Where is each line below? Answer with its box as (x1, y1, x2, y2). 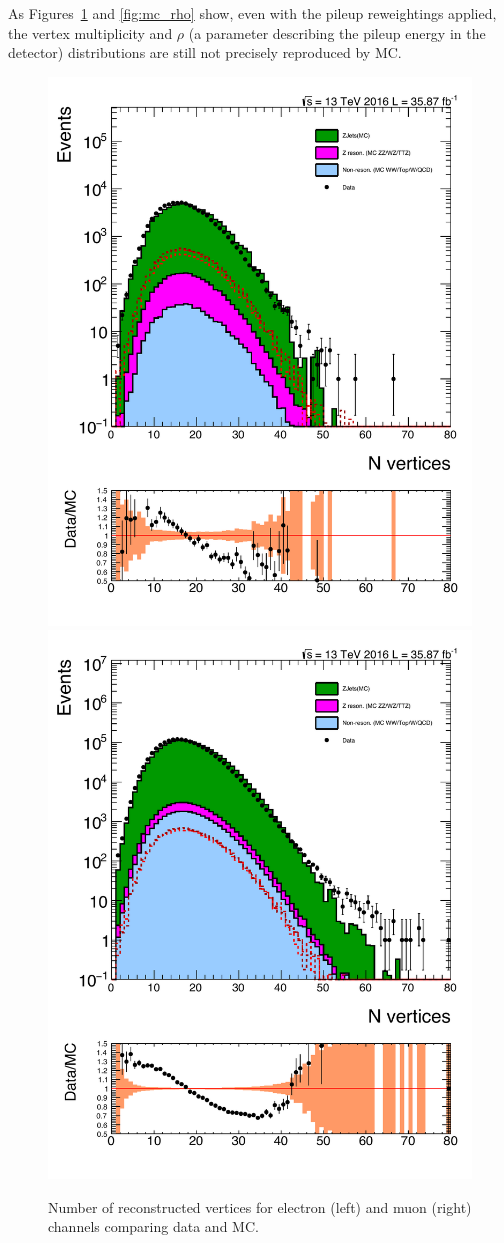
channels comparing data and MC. (48, 1216, 259, 1237)
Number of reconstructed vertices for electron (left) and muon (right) (48, 1196, 472, 1217)
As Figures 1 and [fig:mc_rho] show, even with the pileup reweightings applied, (8, 3, 497, 23)
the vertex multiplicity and (8, 22, 173, 43)
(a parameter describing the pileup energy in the (188, 22, 486, 43)
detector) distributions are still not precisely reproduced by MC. (8, 42, 402, 63)
